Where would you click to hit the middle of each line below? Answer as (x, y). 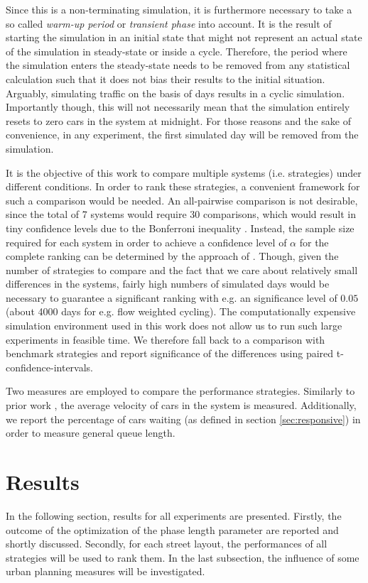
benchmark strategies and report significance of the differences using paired (170, 353)
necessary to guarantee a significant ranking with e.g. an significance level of (172, 297)
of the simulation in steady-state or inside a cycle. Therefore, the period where (177, 51)
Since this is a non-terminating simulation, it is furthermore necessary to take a (179, 9)
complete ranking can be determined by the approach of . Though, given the (172, 256)
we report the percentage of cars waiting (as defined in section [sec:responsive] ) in (183, 419)
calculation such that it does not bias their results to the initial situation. (166, 78)
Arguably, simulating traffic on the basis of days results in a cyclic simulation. (175, 93)
